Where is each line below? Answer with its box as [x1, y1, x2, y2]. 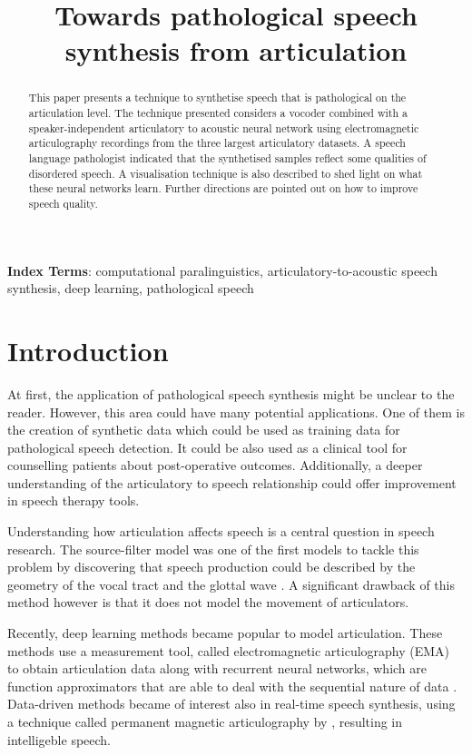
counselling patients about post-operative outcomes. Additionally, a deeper [7, 456, 423, 475]
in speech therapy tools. [7, 491, 140, 510]
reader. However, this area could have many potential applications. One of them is [7, 402, 465, 421]
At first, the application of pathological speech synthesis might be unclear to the [7, 384, 455, 403]
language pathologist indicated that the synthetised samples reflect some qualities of [28, 150, 427, 165]
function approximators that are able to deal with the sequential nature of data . [7, 676, 457, 695]
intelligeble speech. [7, 730, 112, 749]
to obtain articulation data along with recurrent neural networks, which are [7, 659, 428, 678]
